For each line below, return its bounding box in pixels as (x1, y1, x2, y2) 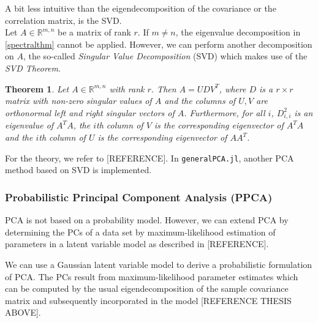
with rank (109, 82, 145, 95)
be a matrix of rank (57, 26, 131, 39)
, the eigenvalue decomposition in (175, 26, 301, 39)
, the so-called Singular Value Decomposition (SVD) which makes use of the (23, 50, 308, 62)
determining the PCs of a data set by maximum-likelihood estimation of (5, 225, 276, 238)
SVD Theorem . (5, 61, 61, 74)
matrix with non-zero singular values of (5, 94, 152, 107)
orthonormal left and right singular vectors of (5, 106, 175, 119)
